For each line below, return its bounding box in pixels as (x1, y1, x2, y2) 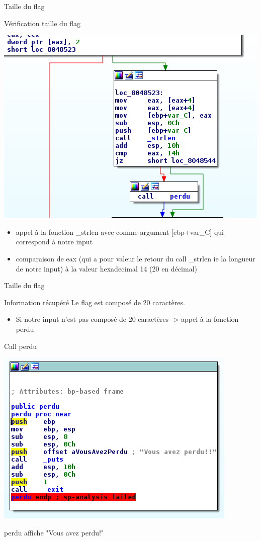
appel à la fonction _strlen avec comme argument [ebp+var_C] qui (16, 226, 224, 237)
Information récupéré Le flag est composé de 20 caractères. (4, 297, 185, 307)
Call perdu (4, 340, 37, 351)
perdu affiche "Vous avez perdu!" (4, 527, 104, 537)
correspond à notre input (16, 236, 93, 247)
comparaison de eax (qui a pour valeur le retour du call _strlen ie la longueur (16, 253, 255, 263)
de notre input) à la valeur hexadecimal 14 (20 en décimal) (16, 263, 197, 274)
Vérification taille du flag (4, 18, 81, 28)
